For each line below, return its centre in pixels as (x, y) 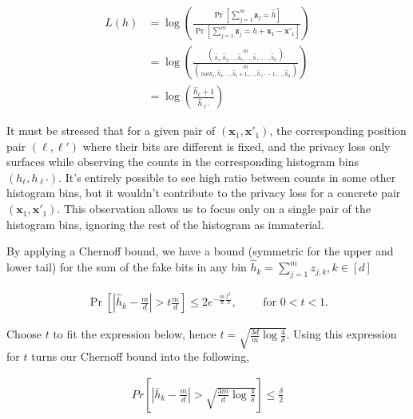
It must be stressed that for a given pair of (111, 130)
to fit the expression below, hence (135, 334)
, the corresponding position (338, 130)
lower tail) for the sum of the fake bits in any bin (127, 267)
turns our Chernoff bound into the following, (141, 356)
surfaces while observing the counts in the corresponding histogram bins (183, 162)
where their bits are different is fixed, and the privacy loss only (236, 146)
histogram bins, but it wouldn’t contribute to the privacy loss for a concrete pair (204, 193)
